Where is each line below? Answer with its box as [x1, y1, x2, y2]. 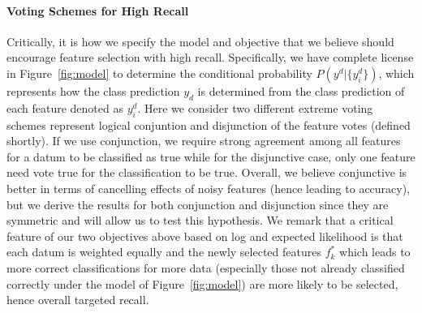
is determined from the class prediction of [197, 82, 405, 99]
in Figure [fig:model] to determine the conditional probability [6, 64, 312, 81]
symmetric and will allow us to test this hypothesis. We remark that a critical [6, 212, 394, 229]
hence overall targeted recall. [6, 291, 149, 308]
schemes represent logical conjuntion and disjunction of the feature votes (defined [6, 116, 411, 133]
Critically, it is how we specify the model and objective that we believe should [6, 32, 394, 49]
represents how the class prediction [6, 82, 180, 99]
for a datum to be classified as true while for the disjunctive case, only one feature [6, 148, 416, 165]
